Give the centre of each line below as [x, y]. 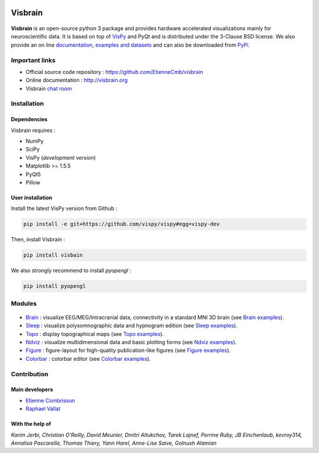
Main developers [32, 390]
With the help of [31, 424]
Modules [24, 303]
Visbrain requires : [33, 130]
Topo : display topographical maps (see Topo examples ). [95, 334]
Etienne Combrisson [50, 400]
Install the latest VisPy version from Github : [64, 208]
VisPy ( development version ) [61, 157]
